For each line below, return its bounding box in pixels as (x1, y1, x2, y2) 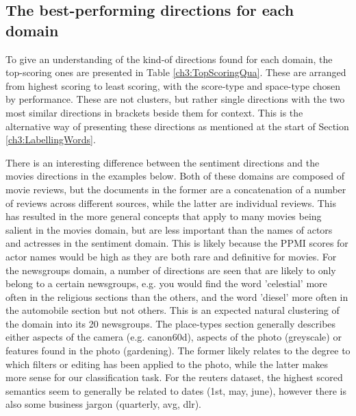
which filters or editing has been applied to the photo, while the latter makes (5, 356, 328, 371)
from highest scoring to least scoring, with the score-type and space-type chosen (5, 78, 341, 93)
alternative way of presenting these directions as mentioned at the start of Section (5, 119, 349, 133)
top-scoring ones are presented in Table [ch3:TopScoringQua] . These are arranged (5, 65, 346, 79)
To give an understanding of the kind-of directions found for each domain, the (5, 51, 333, 66)
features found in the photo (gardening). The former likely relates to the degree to (5, 343, 351, 358)
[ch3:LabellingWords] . (5, 132, 96, 147)
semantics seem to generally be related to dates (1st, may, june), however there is (5, 383, 346, 397)
